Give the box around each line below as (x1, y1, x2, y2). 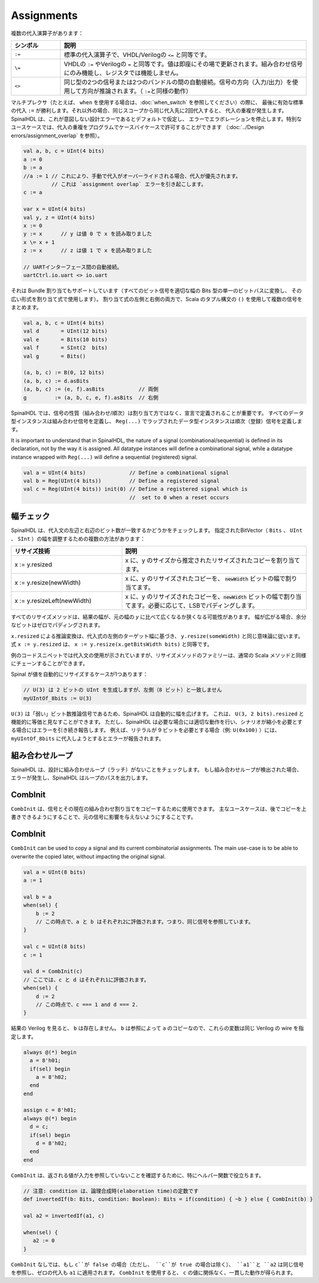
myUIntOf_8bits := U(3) (23, 695, 93, 701)
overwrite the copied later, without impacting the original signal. (11, 853, 166, 860)
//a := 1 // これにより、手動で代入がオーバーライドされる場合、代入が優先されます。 (23, 172, 242, 179)
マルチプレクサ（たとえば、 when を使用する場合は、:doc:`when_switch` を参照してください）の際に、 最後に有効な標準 (11, 98, 304, 106)
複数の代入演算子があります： (11, 30, 84, 37)
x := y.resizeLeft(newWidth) (14, 597, 92, 605)
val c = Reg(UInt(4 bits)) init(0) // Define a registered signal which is (23, 486, 248, 492)
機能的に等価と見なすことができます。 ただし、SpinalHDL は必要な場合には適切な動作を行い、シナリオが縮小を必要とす (11, 718, 302, 726)
